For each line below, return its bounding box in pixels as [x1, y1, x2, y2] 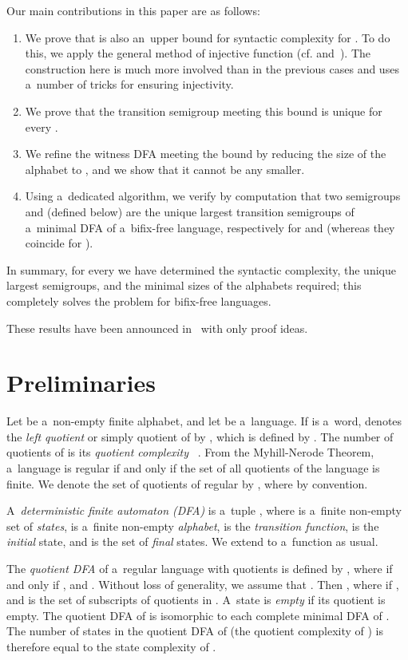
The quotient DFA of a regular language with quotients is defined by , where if [6, 559, 393, 576]
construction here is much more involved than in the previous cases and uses [25, 60, 399, 77]
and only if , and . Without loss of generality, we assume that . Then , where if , [6, 575, 399, 592]
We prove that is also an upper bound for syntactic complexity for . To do [25, 29, 390, 45]
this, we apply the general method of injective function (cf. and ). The [25, 45, 371, 61]
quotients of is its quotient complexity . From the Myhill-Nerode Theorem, [6, 444, 374, 460]
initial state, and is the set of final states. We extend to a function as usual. [6, 533, 378, 550]
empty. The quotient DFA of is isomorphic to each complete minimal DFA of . [6, 607, 390, 623]
